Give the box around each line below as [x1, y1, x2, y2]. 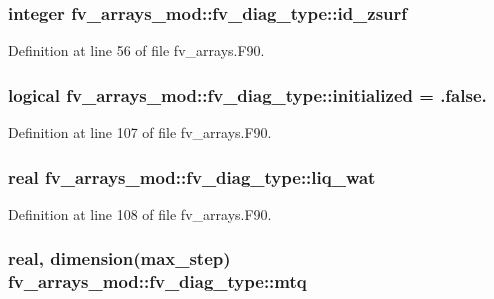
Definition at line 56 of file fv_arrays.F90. [8, 40, 265, 61]
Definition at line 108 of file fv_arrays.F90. [8, 203, 272, 224]
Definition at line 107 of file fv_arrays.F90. [8, 122, 272, 143]
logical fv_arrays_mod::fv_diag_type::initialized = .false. [8, 82, 487, 107]
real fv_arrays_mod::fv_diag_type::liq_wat [8, 164, 376, 189]
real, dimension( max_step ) [8, 246, 231, 271]
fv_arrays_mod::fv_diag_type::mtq [8, 269, 307, 294]
